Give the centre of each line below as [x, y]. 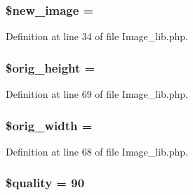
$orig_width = [49, 125]
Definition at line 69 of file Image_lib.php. [97, 94]
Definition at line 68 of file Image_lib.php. [97, 151]
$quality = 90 [45, 183]
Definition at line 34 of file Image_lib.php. [97, 36]
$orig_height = [51, 67]
